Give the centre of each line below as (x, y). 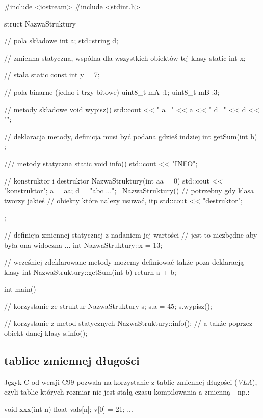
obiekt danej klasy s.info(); (46, 333)
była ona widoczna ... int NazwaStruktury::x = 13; (83, 244)
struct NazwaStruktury (40, 23)
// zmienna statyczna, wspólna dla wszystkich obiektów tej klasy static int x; (125, 57)
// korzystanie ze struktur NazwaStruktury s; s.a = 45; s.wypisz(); (108, 306)
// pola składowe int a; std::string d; (61, 41)
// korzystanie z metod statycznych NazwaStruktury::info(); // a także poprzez (128, 323)
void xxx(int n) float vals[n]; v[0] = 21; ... (69, 409)
